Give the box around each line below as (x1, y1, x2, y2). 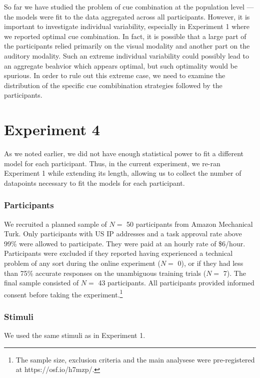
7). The (223, 267, 246, 278)
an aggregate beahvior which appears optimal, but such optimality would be (4, 60, 237, 71)
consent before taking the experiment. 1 (4, 287, 123, 299)
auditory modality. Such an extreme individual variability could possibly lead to (4, 50, 249, 61)
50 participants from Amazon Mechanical (126, 218, 253, 229)
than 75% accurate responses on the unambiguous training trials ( (4, 267, 206, 278)
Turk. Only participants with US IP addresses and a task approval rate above (4, 228, 242, 239)
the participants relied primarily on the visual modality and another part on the (4, 41, 250, 51)
